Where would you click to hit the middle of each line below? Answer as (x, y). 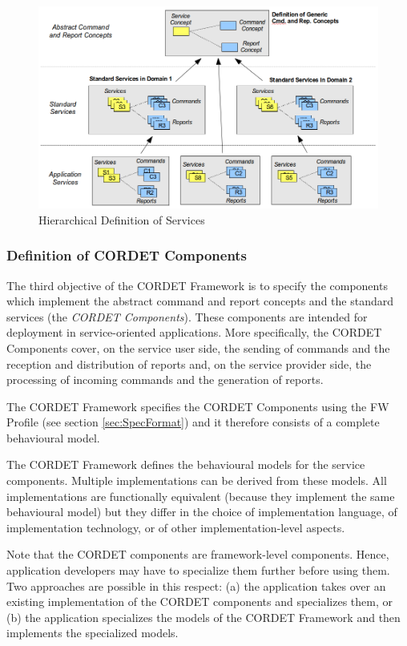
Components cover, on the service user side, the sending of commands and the (198, 347)
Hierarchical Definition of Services (122, 219)
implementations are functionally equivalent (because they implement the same (201, 496)
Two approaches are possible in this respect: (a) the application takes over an (196, 585)
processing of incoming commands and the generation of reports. (165, 380)
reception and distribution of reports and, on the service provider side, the (189, 363)
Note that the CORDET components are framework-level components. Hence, (198, 554)
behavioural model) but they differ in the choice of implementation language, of (202, 512)
